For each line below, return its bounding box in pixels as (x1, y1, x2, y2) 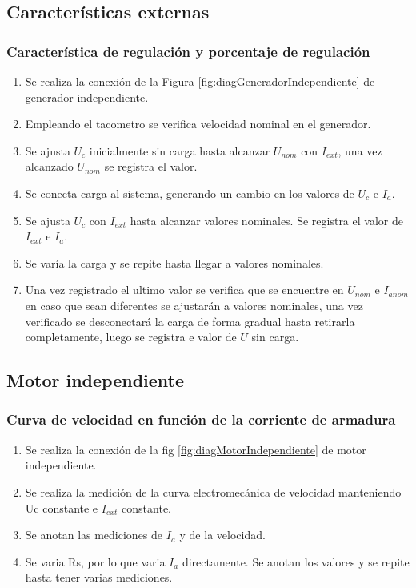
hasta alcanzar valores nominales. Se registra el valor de (130, 211, 403, 228)
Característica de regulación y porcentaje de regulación (6, 41, 370, 61)
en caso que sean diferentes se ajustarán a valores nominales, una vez (25, 296, 363, 313)
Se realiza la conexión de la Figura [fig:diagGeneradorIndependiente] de (25, 73, 375, 89)
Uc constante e (25, 499, 98, 516)
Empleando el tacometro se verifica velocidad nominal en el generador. (25, 115, 371, 132)
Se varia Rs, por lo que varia (25, 553, 166, 570)
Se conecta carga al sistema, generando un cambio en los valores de (25, 184, 354, 201)
